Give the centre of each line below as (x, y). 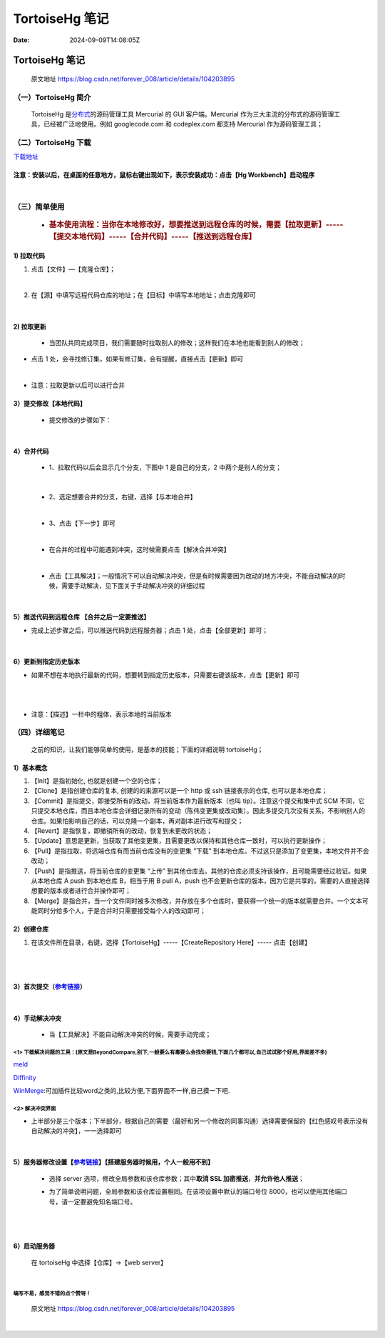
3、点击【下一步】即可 (82, 523)
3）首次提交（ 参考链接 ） (50, 987)
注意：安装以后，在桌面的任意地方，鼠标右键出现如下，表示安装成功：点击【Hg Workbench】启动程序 (164, 175)
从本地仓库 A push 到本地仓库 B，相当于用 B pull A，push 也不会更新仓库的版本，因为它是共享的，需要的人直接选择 (200, 880)
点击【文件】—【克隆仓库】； (73, 269)
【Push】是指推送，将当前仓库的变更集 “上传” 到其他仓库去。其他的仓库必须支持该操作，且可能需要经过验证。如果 (199, 871)
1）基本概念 (30, 767)
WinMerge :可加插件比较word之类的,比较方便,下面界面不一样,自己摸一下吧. (122, 1091)
